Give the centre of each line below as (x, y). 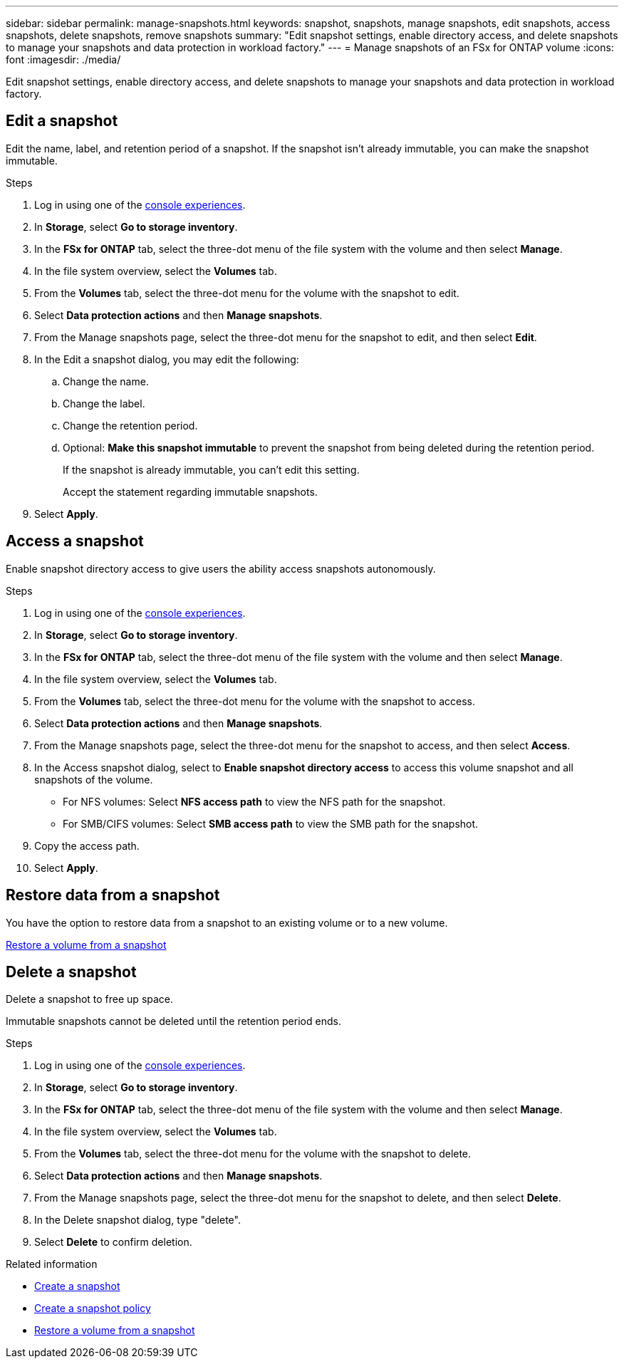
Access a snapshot (75, 541)
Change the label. (104, 403)
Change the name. (106, 381)
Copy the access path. (87, 845)
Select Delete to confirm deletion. (113, 1242)
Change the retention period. (130, 425)
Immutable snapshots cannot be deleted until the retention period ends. (173, 1021)
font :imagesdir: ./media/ (63, 59)
